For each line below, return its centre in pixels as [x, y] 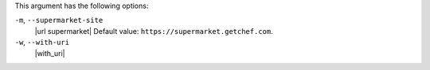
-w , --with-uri [42, 42]
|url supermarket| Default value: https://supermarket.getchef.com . [154, 31]
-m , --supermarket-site [59, 20]
